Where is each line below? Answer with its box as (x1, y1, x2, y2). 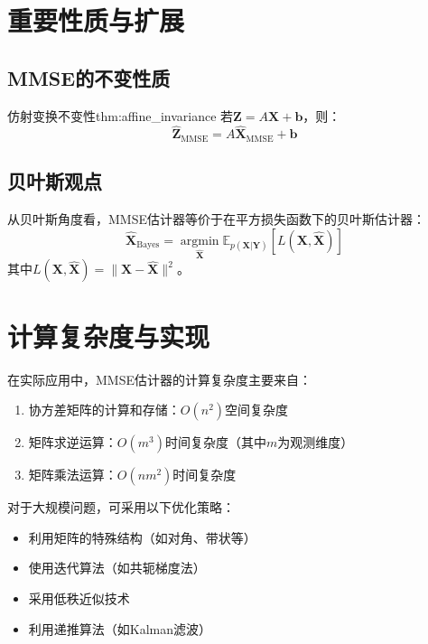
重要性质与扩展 (7, 2, 185, 39)
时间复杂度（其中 (164, 433, 266, 452)
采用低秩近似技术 (28, 588, 130, 607)
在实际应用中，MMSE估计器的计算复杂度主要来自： (7, 369, 312, 388)
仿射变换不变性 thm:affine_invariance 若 (7, 106, 234, 125)
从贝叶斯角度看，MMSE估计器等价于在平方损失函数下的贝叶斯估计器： (7, 210, 425, 229)
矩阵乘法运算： (28, 465, 117, 484)
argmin (180, 234, 219, 247)
